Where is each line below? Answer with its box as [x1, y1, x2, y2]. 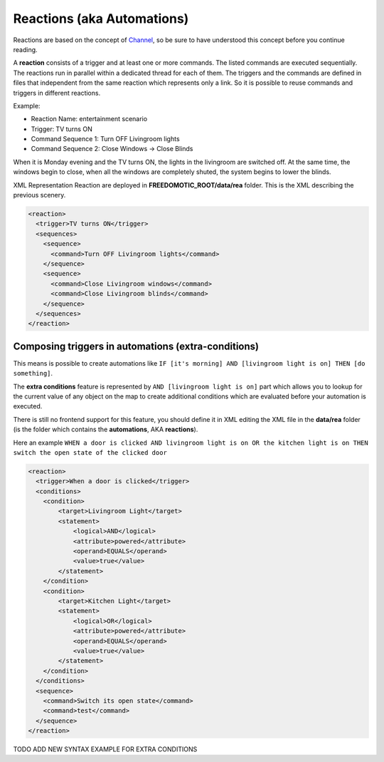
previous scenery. [13, 191, 66, 200]
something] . [13, 369, 53, 378]
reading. [13, 45, 38, 53]
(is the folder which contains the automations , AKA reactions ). [13, 425, 198, 434]
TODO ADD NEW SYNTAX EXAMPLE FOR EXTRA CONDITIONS [13, 745, 198, 753]
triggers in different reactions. [13, 88, 101, 97]
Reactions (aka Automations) [13, 11, 189, 26]
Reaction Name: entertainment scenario [31, 115, 148, 123]
